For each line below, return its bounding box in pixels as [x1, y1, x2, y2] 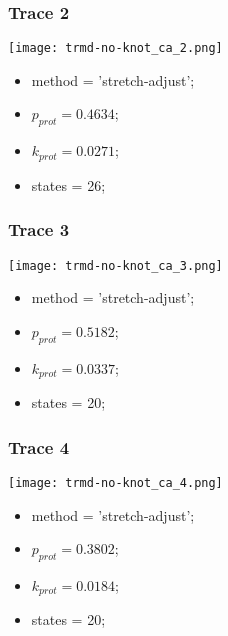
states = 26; [31, 174, 106, 195]
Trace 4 [8, 434, 70, 459]
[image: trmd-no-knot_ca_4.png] [8, 475, 223, 490]
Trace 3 [8, 217, 70, 242]
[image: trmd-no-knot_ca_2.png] [8, 41, 223, 56]
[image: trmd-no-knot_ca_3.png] [8, 258, 223, 273]
